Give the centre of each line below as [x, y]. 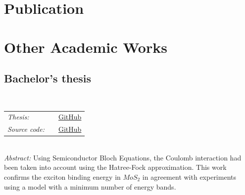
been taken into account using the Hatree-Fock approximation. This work [115, 167]
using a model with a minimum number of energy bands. [90, 186]
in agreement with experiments [189, 177]
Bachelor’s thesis [48, 78]
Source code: [26, 129]
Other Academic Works [86, 47]
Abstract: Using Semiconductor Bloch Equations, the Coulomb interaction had [123, 157]
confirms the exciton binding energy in [62, 177]
